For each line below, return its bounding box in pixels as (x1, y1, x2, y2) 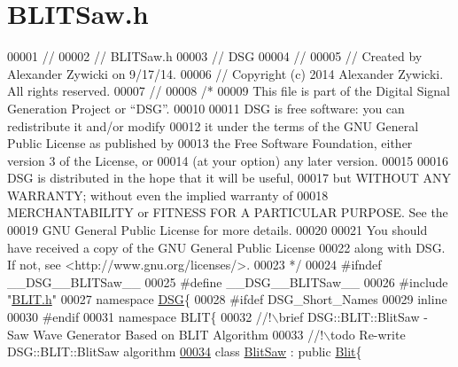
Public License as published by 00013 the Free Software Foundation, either (7, 134, 413, 152)
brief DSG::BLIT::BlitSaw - (278, 308, 428, 326)
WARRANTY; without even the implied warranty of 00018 (7, 185, 329, 204)
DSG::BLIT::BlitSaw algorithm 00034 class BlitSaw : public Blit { (7, 342, 362, 361)
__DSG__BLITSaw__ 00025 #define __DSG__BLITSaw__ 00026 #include (7, 272, 448, 291)
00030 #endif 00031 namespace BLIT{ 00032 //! (7, 308, 272, 326)
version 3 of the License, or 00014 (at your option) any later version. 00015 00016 (7, 151, 449, 169)
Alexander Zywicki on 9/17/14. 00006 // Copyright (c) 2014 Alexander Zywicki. (7, 64, 444, 82)
